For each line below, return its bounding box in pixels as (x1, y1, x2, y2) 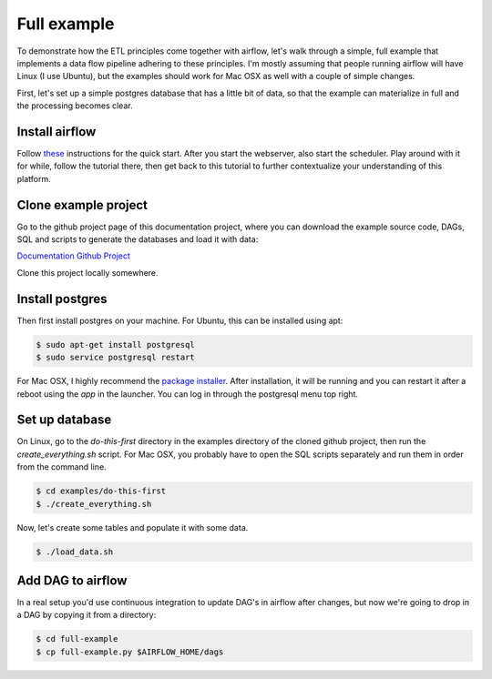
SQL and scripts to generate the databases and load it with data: (16, 234, 259, 245)
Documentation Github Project (16, 250, 131, 261)
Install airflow (16, 124, 97, 139)
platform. (16, 173, 52, 184)
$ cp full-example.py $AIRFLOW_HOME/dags (36, 646, 224, 657)
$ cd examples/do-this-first (36, 486, 167, 496)
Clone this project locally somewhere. (16, 267, 159, 278)
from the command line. (16, 461, 107, 472)
